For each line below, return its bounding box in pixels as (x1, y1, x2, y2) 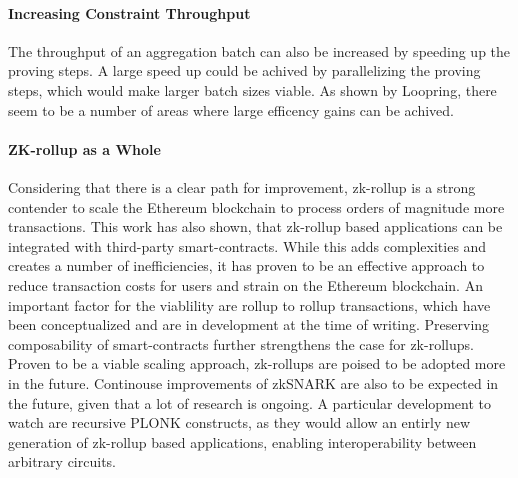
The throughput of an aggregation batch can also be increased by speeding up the (8, 40, 511, 61)
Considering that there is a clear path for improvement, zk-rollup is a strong (8, 176, 476, 197)
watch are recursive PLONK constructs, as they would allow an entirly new (8, 412, 471, 433)
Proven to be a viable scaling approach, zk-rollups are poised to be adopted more (8, 353, 506, 374)
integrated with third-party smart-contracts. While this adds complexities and (8, 235, 487, 256)
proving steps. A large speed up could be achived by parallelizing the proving (8, 60, 481, 81)
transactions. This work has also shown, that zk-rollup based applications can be (8, 216, 503, 237)
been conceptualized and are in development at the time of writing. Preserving (8, 314, 490, 335)
